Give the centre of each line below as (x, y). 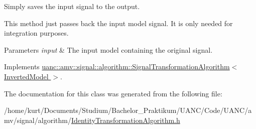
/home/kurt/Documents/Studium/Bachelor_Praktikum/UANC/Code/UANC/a (128, 110)
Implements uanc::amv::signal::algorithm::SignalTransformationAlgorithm (117, 67)
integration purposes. (36, 33)
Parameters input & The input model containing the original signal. (108, 49)
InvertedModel (26, 76)
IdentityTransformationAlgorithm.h (125, 120)
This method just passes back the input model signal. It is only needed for (118, 23)
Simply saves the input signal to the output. (72, 6)
